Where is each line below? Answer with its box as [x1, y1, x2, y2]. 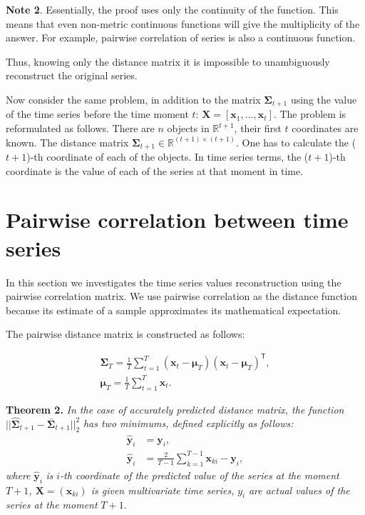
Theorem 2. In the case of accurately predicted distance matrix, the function [6, 401, 344, 416]
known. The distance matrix [6, 134, 129, 149]
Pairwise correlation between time [6, 205, 349, 234]
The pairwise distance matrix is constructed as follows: [6, 326, 245, 341]
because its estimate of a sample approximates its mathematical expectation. [6, 302, 341, 317]
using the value [290, 91, 357, 106]
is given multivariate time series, [91, 482, 235, 497]
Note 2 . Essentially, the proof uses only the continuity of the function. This [6, 2, 339, 16]
